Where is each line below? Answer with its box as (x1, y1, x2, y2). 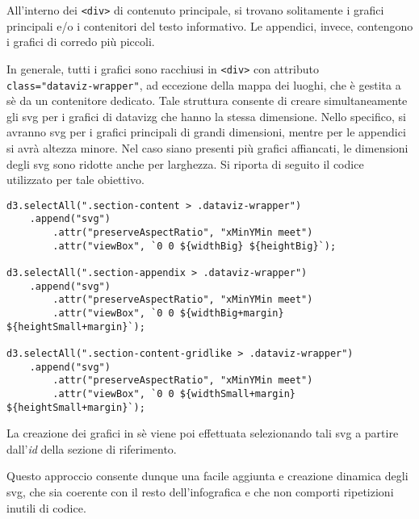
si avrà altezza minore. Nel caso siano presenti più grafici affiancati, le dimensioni (6, 139, 409, 156)
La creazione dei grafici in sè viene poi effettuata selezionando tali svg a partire (6, 425, 399, 442)
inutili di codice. (6, 499, 86, 516)
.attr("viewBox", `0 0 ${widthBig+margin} (52, 307, 284, 319)
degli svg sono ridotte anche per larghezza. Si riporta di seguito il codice (6, 155, 364, 172)
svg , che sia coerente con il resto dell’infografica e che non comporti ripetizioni (6, 483, 394, 500)
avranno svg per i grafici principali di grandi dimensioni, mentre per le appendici (6, 123, 406, 140)
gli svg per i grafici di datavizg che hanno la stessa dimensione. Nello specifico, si (6, 107, 406, 124)
